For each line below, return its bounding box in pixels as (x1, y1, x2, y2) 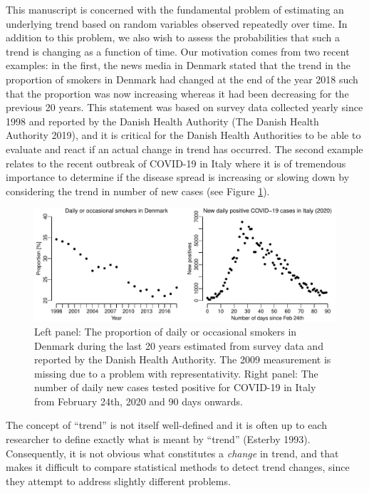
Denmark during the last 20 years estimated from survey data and (34, 338, 323, 353)
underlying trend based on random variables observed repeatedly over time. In (6, 16, 348, 31)
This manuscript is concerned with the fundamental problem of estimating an (6, 2, 344, 16)
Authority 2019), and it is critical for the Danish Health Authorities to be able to (6, 128, 361, 142)
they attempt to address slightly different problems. (6, 473, 231, 488)
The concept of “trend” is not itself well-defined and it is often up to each (6, 417, 327, 432)
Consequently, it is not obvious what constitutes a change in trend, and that (6, 445, 339, 460)
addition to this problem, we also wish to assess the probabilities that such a (6, 30, 340, 45)
